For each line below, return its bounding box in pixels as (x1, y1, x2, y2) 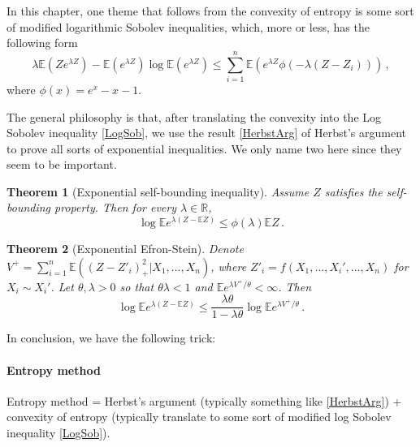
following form (6, 34, 78, 51)
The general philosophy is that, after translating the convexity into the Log (6, 108, 382, 125)
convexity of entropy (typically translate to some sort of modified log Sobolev (6, 408, 392, 425)
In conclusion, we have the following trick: (6, 329, 216, 346)
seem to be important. (6, 156, 117, 173)
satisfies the (324, 183, 383, 200)
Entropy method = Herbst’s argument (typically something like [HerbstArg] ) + (6, 392, 402, 409)
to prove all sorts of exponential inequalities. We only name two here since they (6, 140, 402, 157)
